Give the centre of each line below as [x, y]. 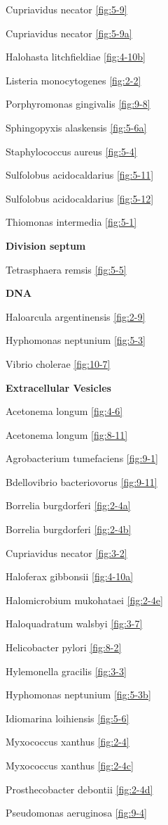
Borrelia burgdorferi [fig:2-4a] [68, 505]
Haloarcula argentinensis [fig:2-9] [76, 316]
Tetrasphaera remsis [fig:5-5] [66, 269]
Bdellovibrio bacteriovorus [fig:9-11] [82, 481]
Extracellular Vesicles [58, 387]
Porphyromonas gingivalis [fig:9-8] [78, 104]
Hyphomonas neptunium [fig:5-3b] [78, 695]
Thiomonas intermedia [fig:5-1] [71, 222]
